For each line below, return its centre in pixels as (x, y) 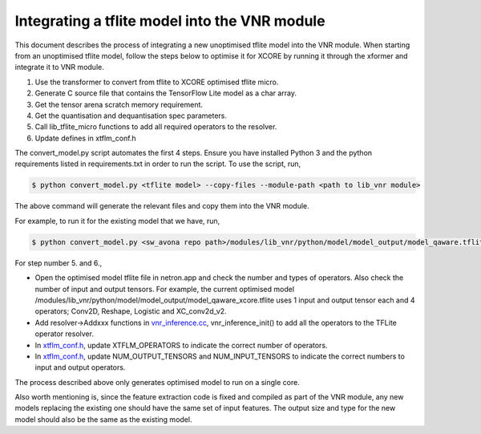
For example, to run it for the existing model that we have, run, (117, 221)
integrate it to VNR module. (59, 67)
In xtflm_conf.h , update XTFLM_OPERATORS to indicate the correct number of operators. (181, 345)
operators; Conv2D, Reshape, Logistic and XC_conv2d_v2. (131, 311)
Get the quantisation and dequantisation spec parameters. (131, 116)
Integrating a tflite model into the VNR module (170, 21)
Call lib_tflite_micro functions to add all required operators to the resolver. (156, 127)
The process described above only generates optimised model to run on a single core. (157, 382)
